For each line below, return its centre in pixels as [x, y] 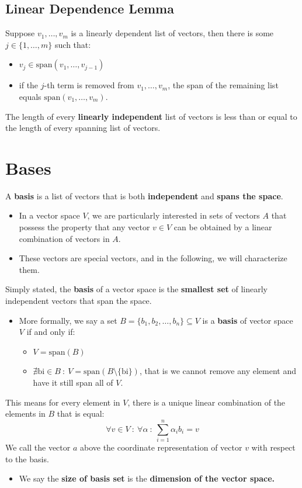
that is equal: [81, 413]
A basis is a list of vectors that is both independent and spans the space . [144, 195]
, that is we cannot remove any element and [218, 371]
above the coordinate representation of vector [161, 447]
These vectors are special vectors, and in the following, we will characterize [153, 258]
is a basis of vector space [248, 320]
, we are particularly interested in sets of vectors [173, 215]
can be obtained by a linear [223, 227]
